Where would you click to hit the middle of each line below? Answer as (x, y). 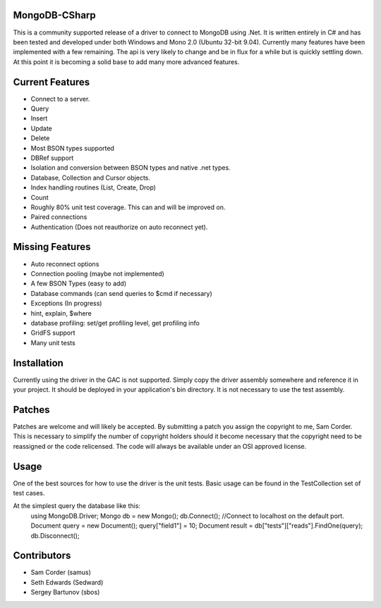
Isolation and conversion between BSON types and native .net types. (131, 168)
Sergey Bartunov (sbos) (65, 593)
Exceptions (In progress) (66, 304)
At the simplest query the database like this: (77, 506)
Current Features (52, 82)
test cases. (29, 492)
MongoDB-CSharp (55, 15)
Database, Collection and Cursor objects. (91, 178)
